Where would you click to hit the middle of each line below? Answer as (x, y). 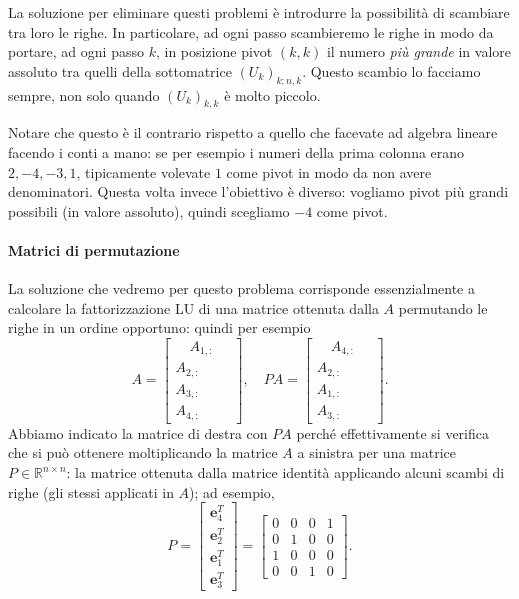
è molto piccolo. (272, 94)
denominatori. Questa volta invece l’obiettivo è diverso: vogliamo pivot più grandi (258, 191)
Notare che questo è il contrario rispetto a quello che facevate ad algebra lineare (253, 132)
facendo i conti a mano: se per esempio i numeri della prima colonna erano (236, 151)
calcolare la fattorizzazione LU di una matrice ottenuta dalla (193, 307)
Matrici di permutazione (94, 249)
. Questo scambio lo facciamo (391, 70)
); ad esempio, (232, 491)
